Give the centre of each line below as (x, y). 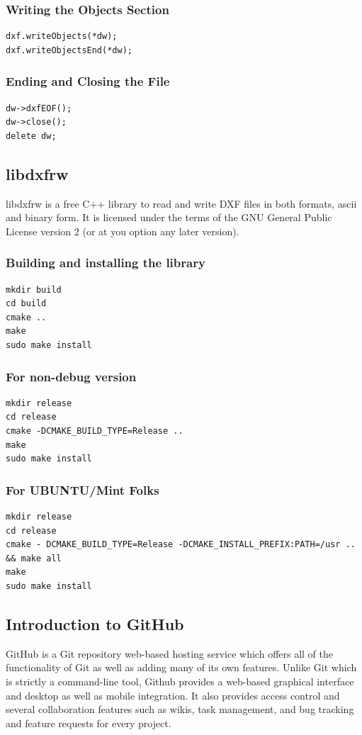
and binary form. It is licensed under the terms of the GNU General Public (169, 217)
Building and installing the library (106, 263)
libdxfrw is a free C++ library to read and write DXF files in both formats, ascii (181, 203)
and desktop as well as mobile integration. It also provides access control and (173, 695)
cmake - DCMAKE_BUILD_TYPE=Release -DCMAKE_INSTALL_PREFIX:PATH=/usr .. (181, 545)
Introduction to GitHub (95, 623)
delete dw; (31, 136)
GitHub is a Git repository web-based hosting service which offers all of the (170, 653)
